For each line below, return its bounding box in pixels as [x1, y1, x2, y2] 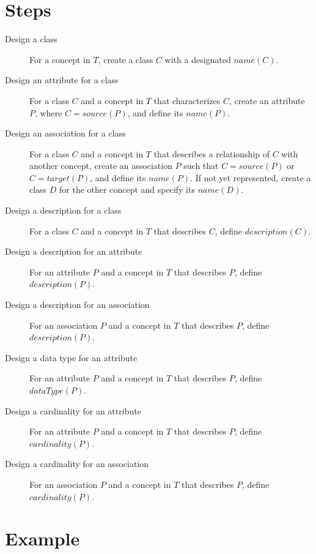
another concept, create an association [29, 159, 172, 172]
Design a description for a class [5, 204, 122, 217]
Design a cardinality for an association [5, 457, 149, 470]
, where [35, 106, 62, 119]
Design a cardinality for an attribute [5, 404, 141, 417]
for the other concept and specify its [59, 183, 195, 196]
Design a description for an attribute [5, 245, 142, 258]
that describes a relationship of [153, 147, 270, 160]
